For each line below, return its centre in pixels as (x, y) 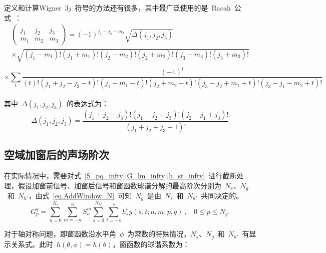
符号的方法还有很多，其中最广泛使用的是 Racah (153, 8)
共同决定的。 (222, 195)
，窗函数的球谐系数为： (151, 244)
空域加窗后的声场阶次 (57, 155)
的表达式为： (88, 103)
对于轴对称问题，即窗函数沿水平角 (60, 234)
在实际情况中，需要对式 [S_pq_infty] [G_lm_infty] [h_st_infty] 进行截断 (120, 175)
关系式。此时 (32, 244)
